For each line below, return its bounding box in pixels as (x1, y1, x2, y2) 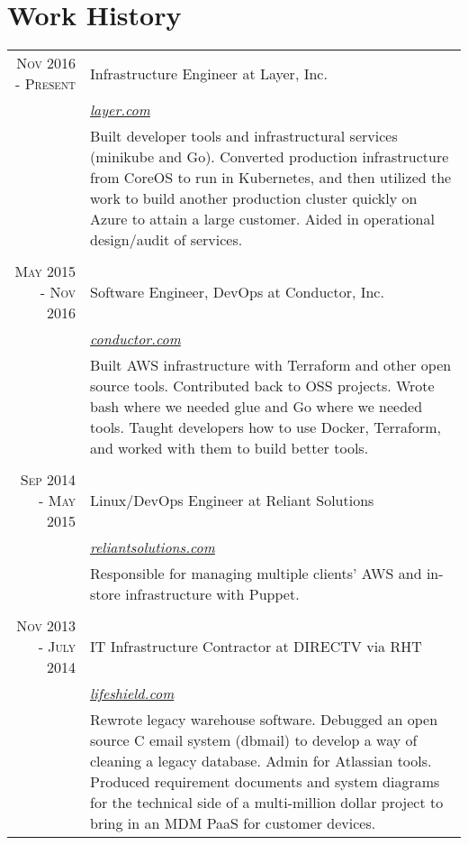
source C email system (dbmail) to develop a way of (90, 730, 418, 751)
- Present (15, 73, 76, 95)
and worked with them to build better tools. (90, 437, 369, 459)
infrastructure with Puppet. (125, 583, 300, 605)
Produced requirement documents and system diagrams (90, 771, 440, 793)
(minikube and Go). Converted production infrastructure (90, 146, 449, 168)
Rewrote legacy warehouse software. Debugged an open (90, 709, 438, 730)
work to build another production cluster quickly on (90, 188, 418, 209)
